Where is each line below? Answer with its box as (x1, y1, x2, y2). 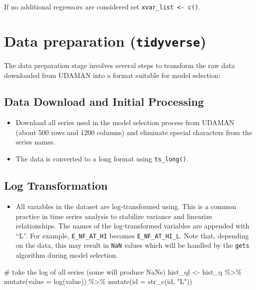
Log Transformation (4, 178, 108, 193)
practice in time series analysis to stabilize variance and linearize (15, 211, 212, 221)
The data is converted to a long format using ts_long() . (15, 153, 189, 164)
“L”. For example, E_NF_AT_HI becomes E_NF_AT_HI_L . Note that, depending (15, 230, 249, 240)
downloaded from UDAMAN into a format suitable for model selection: (4, 70, 221, 80)
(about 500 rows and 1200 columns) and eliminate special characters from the (15, 127, 252, 137)
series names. (15, 137, 56, 147)
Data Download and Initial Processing (4, 94, 204, 109)
